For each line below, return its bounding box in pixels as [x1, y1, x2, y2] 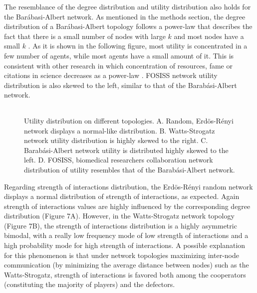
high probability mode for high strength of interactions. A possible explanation [4, 240, 246, 250]
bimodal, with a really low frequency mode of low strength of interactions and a [4, 230, 249, 240]
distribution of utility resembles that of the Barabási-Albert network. [24, 164, 235, 174]
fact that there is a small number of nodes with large [4, 30, 166, 41]
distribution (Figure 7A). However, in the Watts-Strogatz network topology [4, 210, 235, 221]
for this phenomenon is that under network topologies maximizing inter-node [4, 249, 239, 260]
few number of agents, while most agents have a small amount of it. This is [4, 50, 234, 60]
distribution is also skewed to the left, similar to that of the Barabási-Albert [4, 79, 237, 90]
